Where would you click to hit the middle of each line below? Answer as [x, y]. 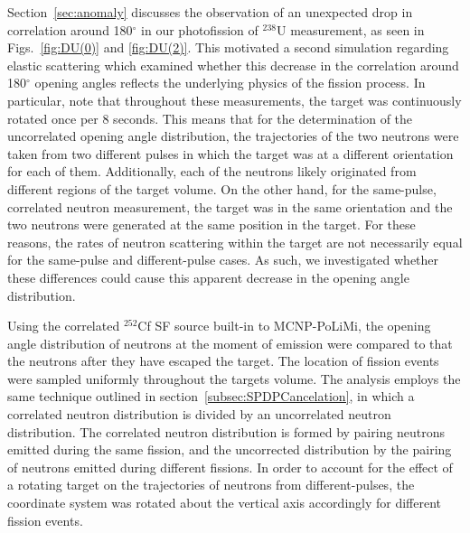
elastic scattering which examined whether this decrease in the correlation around [233, 65]
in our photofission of [200, 29]
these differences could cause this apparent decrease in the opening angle [208, 277]
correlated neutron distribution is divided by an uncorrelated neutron [199, 414]
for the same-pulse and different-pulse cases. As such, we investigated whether [223, 260]
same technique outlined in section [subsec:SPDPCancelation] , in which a [211, 396]
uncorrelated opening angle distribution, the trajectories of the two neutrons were [233, 136]
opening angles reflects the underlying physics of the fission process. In [230, 83]
